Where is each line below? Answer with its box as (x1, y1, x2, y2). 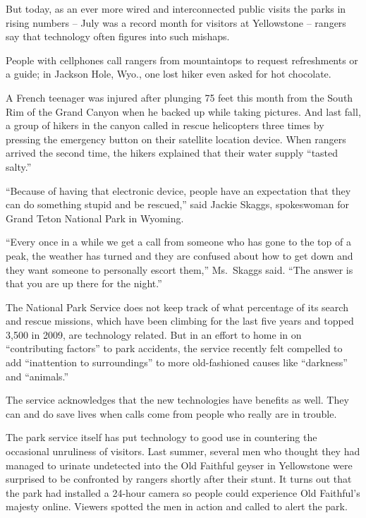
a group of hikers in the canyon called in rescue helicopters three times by (6, 118, 324, 133)
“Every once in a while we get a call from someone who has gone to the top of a (6, 234, 351, 249)
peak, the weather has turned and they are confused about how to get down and (6, 248, 353, 263)
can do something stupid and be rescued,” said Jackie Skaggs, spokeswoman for (6, 197, 349, 212)
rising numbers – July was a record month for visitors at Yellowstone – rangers (6, 15, 346, 30)
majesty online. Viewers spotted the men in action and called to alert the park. (6, 499, 348, 514)
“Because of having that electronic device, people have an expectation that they (6, 183, 351, 198)
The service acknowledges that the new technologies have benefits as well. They (6, 392, 349, 407)
